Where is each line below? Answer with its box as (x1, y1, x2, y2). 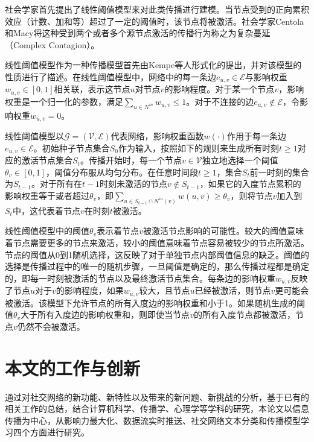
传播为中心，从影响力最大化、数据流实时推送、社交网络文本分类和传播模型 (5, 414, 301, 426)
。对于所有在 (31, 177, 82, 190)
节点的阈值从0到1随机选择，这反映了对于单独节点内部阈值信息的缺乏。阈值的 (5, 248, 309, 260)
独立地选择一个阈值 (202, 154, 278, 166)
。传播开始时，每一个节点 (80, 154, 182, 166)
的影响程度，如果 (56, 284, 124, 297)
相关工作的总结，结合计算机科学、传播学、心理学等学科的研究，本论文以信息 (5, 402, 309, 415)
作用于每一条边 (226, 130, 286, 142)
